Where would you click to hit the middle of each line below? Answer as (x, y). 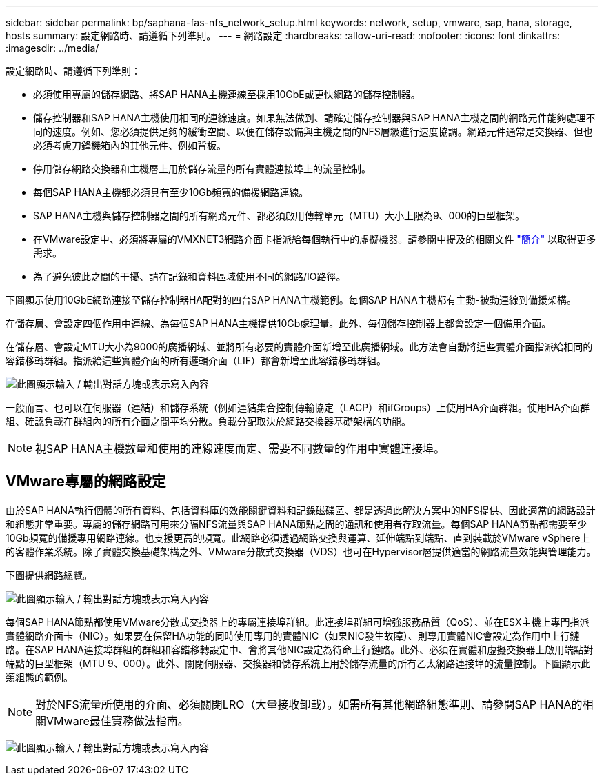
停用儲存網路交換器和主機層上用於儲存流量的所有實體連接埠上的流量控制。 (202, 169)
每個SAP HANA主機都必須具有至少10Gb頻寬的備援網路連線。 (171, 192)
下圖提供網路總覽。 (49, 575)
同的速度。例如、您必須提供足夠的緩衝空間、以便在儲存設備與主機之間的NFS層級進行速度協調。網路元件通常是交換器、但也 (313, 131)
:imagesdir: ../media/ (52, 48)
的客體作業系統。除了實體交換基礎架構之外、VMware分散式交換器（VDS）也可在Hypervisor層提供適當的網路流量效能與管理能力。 (301, 551)
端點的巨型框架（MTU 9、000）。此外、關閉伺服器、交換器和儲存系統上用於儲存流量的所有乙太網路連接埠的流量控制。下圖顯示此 (298, 663)
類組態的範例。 (39, 677)
